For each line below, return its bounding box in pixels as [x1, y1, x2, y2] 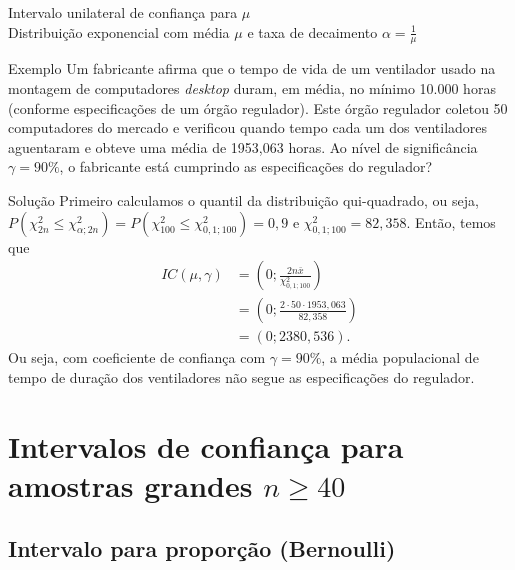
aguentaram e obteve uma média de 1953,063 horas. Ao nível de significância [8, 136, 478, 157]
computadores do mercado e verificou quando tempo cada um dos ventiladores [8, 117, 488, 138]
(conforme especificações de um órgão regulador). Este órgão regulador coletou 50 [8, 97, 508, 118]
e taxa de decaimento [247, 21, 378, 42]
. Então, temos [406, 211, 496, 232]
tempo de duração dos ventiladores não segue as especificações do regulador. [8, 366, 475, 387]
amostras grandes [8, 464, 253, 505]
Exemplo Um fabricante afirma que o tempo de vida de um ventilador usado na [8, 58, 496, 79]
